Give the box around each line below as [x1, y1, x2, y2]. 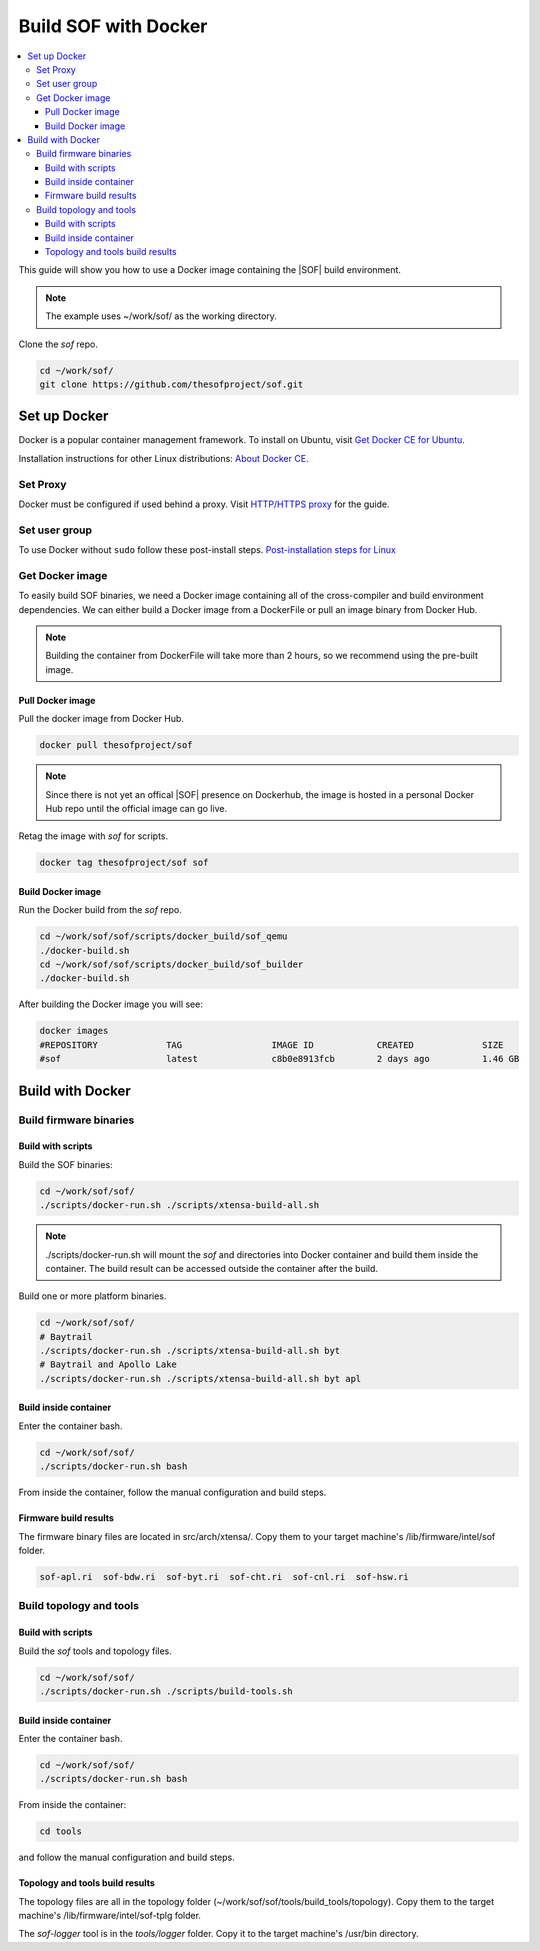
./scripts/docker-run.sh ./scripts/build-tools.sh [39, 1685, 294, 1697]
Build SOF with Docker [18, 15, 208, 37]
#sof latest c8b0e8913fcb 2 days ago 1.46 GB [39, 1053, 520, 1065]
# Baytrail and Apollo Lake [39, 1359, 177, 1370]
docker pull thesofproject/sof [39, 740, 194, 751]
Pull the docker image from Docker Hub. [18, 713, 185, 725]
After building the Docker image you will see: [18, 998, 204, 1010]
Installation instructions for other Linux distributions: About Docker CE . [18, 452, 309, 464]
